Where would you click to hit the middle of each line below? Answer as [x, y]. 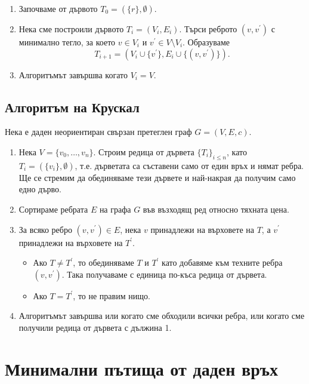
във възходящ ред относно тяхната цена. [216, 209]
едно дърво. [40, 189]
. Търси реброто [208, 29]
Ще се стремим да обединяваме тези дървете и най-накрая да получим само [157, 177]
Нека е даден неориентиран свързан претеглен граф [98, 132]
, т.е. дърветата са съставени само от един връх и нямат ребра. [189, 165]
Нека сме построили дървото [71, 29]
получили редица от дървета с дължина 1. [95, 327]
